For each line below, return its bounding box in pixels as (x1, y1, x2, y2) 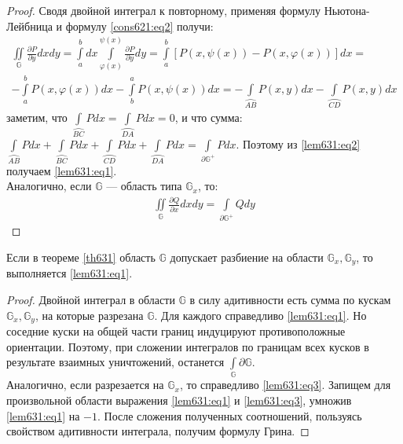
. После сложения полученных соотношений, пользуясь (97, 407, 362, 424)
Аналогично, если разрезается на (6, 376, 164, 393)
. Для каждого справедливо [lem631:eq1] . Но (154, 306, 367, 323)
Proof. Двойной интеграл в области (6, 291, 175, 307)
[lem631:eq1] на (6, 407, 80, 424)
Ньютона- (324, 2, 370, 18)
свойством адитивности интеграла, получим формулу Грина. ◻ (6, 423, 310, 439)
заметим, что (6, 109, 68, 126)
